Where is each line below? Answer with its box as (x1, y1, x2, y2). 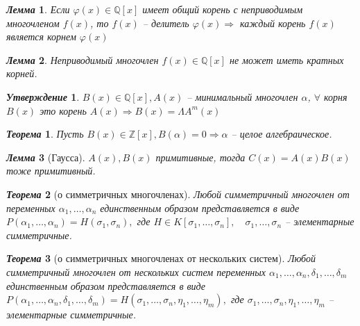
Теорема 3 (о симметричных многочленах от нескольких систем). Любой (6, 251, 316, 266)
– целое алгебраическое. (231, 127, 332, 141)
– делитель (142, 15, 189, 30)
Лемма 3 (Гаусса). (6, 149, 85, 164)
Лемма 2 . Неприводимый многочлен (6, 52, 159, 67)
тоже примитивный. (6, 163, 96, 178)
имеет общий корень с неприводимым (142, 2, 303, 16)
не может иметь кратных (229, 52, 344, 67)
